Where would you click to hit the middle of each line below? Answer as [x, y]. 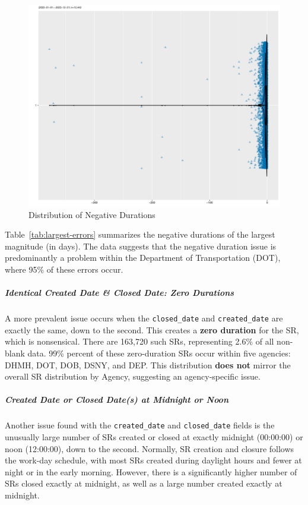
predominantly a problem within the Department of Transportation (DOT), [143, 258]
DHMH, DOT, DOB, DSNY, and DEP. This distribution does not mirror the [148, 364]
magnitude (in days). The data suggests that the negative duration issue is [141, 246]
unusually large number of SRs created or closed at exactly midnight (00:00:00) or [154, 437]
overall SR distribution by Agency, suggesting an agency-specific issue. [133, 376]
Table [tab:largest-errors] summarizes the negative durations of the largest [140, 234]
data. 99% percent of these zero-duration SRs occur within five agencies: [159, 353]
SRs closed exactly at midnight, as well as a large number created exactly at [144, 483]
